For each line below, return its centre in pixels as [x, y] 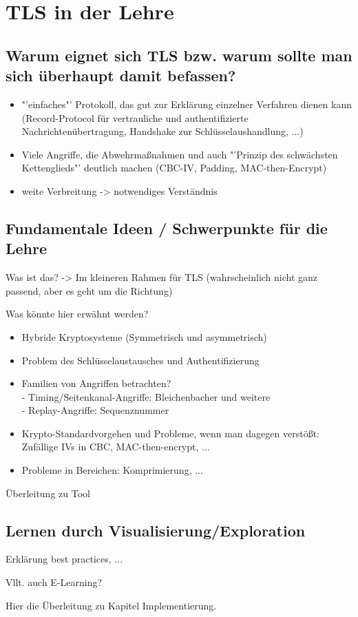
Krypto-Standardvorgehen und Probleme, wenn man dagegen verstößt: [170, 433]
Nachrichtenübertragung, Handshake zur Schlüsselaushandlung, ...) [162, 131]
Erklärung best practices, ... [64, 559]
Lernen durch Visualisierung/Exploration [156, 530]
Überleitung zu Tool [48, 493]
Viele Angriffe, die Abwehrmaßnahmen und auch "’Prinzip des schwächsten [180, 154]
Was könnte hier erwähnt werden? [77, 314]
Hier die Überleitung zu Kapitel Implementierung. [111, 605]
